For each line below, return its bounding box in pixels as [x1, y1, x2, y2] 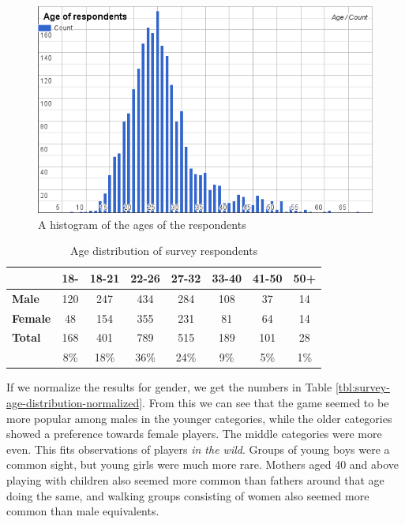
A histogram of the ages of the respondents [38, 215, 246, 232]
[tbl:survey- [335, 379, 390, 395]
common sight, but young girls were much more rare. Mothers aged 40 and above [6, 456, 399, 473]
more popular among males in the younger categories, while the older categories [6, 410, 392, 426]
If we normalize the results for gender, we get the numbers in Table [6, 379, 332, 395]
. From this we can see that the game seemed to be [142, 395, 389, 411]
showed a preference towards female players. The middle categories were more [6, 425, 382, 442]
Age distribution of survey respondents [69, 242, 258, 259]
